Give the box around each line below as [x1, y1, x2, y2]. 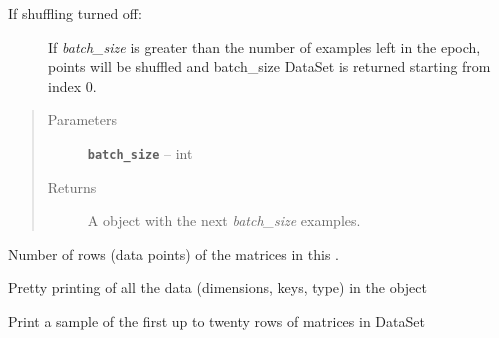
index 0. [48, 75, 97, 96]
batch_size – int [87, 142, 193, 163]
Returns [47, 176, 97, 197]
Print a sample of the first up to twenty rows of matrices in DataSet [8, 311, 425, 331]
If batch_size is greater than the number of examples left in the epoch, [48, 36, 481, 57]
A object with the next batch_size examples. [87, 210, 361, 231]
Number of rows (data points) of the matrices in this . [8, 243, 339, 264]
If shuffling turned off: [8, 3, 142, 23]
